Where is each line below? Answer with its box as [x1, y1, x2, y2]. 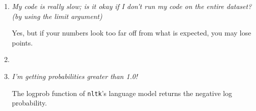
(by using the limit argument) [12, 10, 102, 21]
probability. [12, 97, 47, 108]
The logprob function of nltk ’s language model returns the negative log [12, 87, 232, 98]
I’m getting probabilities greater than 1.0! [12, 70, 138, 81]
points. [12, 37, 33, 47]
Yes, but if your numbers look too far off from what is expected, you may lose [12, 27, 251, 38]
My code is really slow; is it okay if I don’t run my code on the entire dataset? [12, 1, 252, 11]
